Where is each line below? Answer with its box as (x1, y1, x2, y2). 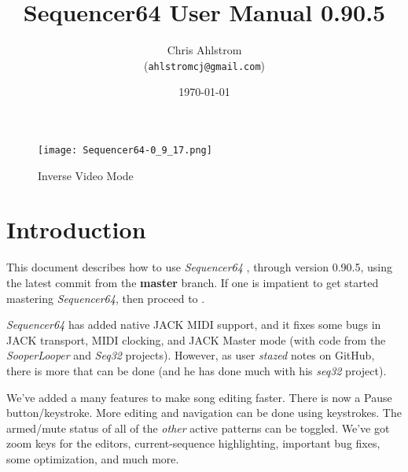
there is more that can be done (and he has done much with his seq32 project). (6, 362, 387, 378)
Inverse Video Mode (38, 167, 134, 183)
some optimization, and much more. (6, 450, 179, 466)
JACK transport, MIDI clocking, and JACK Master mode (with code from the (6, 331, 386, 348)
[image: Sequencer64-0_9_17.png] (38, 144, 212, 156)
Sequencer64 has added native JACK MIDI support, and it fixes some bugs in (6, 316, 381, 333)
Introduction (6, 213, 146, 245)
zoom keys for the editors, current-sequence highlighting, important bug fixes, (6, 435, 380, 452)
